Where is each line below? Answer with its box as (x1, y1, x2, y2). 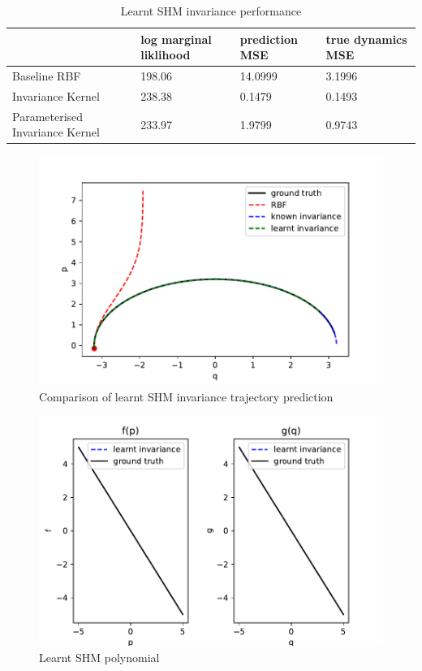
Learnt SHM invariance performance (120, 2, 302, 19)
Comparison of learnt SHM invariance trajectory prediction (39, 387, 334, 405)
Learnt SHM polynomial (39, 648, 160, 665)
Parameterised (12, 107, 84, 124)
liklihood (140, 46, 191, 63)
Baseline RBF (12, 67, 81, 84)
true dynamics (325, 30, 407, 47)
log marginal (140, 30, 212, 47)
